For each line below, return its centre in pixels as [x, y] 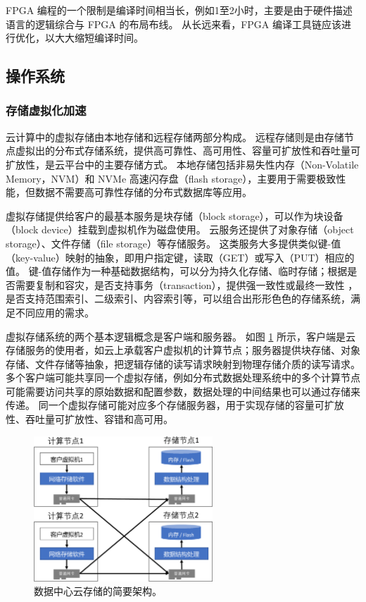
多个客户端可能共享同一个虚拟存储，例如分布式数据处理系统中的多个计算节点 [183, 377]
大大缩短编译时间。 [99, 38]
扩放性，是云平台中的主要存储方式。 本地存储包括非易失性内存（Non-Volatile [182, 164]
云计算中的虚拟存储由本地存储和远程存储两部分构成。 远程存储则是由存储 [175, 136]
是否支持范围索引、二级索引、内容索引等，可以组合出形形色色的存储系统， [178, 299]
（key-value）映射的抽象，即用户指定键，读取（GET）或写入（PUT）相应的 [180, 257]
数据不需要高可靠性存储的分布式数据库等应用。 [143, 192]
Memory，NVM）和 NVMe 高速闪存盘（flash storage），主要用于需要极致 [171, 178]
